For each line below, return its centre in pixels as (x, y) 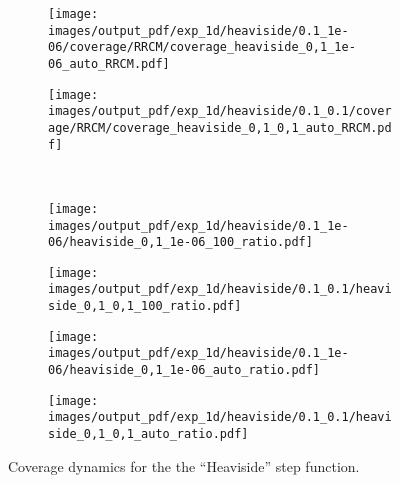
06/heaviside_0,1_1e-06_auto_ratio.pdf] (184, 370)
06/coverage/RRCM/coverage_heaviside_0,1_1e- (202, 47)
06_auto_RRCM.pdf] (109, 63)
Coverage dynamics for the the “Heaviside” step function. (184, 465)
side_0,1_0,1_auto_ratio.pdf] (148, 434)
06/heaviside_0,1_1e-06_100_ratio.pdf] (180, 242)
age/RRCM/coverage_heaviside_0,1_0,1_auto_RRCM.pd (220, 127)
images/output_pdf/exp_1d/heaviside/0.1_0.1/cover (220, 111)
